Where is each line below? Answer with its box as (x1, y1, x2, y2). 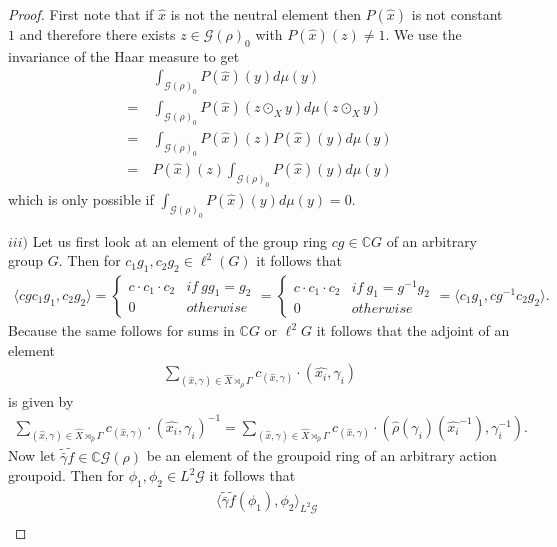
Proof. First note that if (8, 4, 154, 24)
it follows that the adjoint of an (316, 320, 510, 340)
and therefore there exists (19, 24, 176, 44)
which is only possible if (8, 188, 154, 209)
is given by (8, 390, 74, 411)
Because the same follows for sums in (8, 320, 235, 340)
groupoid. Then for (8, 465, 125, 486)
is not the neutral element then (170, 4, 361, 24)
